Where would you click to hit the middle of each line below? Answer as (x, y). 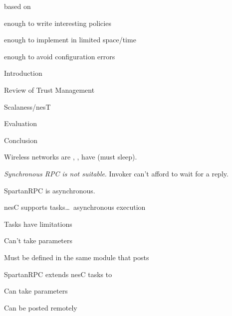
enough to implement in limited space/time (70, 40)
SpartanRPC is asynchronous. (50, 190)
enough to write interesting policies (58, 23)
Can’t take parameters (38, 240)
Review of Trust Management (49, 89)
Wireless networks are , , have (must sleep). (71, 157)
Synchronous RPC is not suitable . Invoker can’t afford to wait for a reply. (116, 173)
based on (17, 6)
